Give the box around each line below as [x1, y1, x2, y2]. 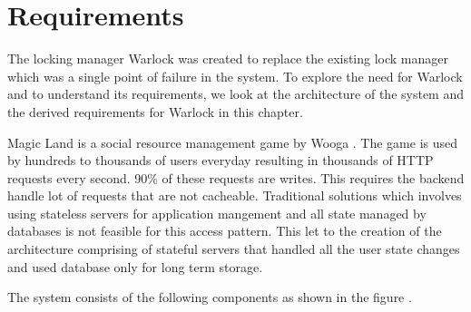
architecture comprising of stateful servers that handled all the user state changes [7, 239, 460, 258]
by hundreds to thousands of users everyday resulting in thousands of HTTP [7, 151, 434, 170]
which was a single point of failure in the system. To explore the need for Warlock [7, 66, 463, 85]
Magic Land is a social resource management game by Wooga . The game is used [7, 132, 458, 151]
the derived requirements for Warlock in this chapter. [7, 102, 303, 121]
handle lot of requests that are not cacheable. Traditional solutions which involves [7, 186, 462, 205]
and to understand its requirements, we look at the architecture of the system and [7, 84, 465, 103]
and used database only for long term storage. [7, 257, 263, 276]
